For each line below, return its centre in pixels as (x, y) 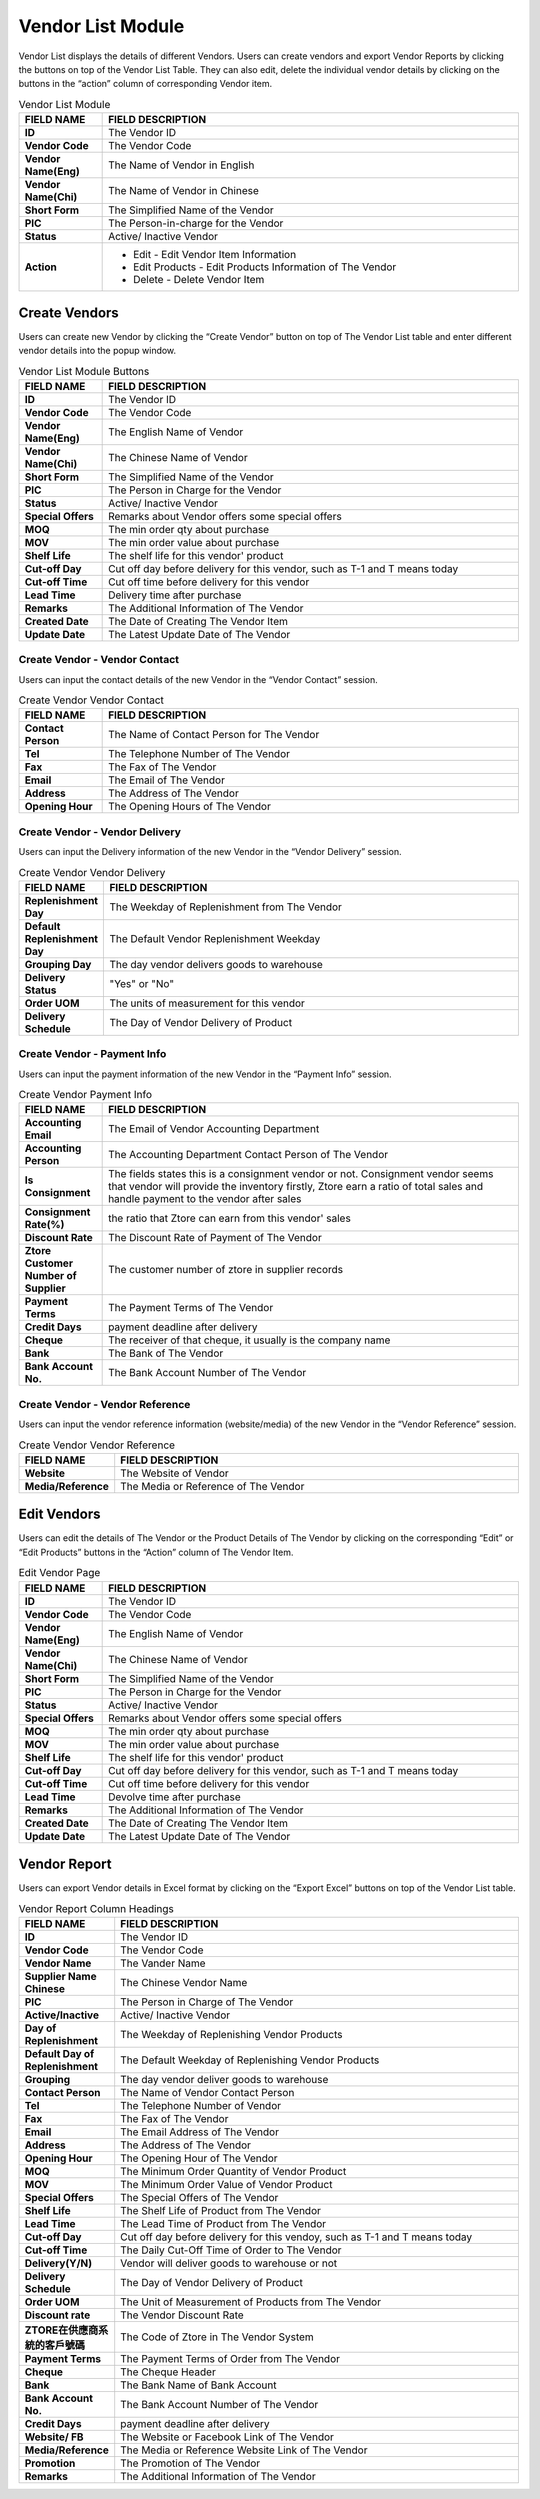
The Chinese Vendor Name (184, 1982)
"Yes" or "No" (142, 983)
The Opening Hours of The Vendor (190, 807)
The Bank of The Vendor (166, 1353)
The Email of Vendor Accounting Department (214, 1129)
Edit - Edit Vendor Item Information (215, 255)
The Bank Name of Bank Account (198, 2385)
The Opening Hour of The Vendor (199, 2158)
